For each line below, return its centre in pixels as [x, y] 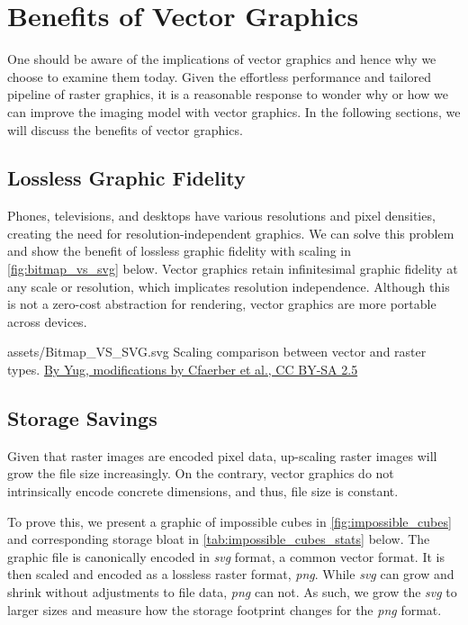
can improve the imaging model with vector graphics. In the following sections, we [234, 111]
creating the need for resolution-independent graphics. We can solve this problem [231, 233]
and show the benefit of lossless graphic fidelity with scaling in [180, 251]
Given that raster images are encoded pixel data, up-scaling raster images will [222, 455]
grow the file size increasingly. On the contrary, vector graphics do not [201, 473]
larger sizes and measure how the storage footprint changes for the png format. [225, 609]
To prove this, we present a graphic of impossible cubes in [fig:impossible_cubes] [229, 521]
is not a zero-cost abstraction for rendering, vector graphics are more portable [222, 304]
